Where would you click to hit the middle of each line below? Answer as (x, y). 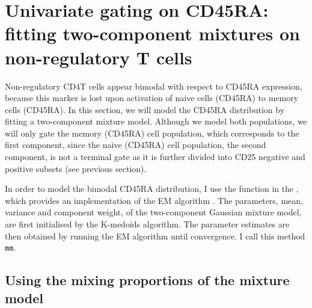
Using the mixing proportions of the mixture (147, 280)
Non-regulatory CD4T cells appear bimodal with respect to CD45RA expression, (154, 86)
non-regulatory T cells (99, 57)
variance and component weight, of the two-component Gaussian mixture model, (153, 212)
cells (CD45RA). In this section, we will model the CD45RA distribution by (145, 109)
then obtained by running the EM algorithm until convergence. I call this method (155, 236)
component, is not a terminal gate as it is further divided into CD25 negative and (155, 157)
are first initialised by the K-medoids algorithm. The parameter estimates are (147, 224)
